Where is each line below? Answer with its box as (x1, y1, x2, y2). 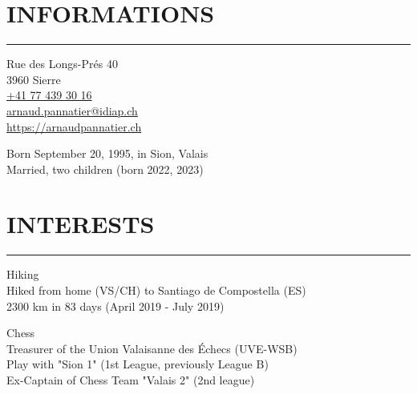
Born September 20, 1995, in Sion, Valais (6, 145, 208, 162)
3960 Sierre (6, 70, 61, 87)
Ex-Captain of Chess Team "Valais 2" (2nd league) (6, 371, 255, 388)
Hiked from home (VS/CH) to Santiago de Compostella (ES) (6, 282, 306, 298)
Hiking (6, 266, 39, 283)
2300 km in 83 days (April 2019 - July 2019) (6, 297, 225, 314)
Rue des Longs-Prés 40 (6, 55, 118, 72)
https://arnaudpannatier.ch (6, 118, 142, 135)
